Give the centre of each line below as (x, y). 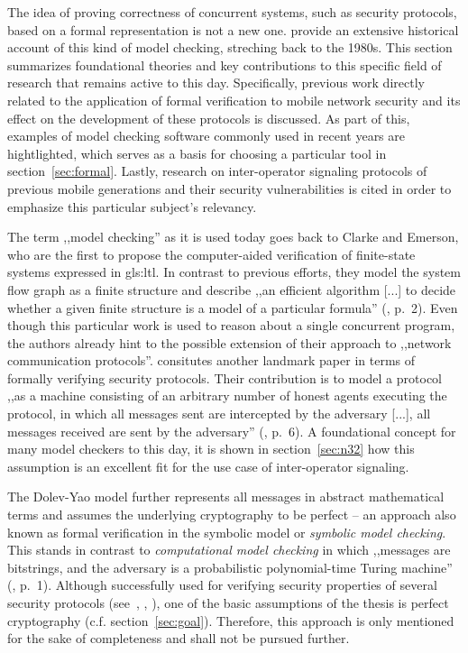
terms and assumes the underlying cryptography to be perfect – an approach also (232, 515)
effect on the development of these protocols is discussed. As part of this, (209, 118)
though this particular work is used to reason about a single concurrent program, (231, 325)
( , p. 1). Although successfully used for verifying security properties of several (222, 585)
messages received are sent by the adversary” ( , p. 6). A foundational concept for (232, 431)
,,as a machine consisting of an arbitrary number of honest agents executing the (227, 395)
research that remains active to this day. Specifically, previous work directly (216, 83)
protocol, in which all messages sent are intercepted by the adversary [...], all (219, 414)
